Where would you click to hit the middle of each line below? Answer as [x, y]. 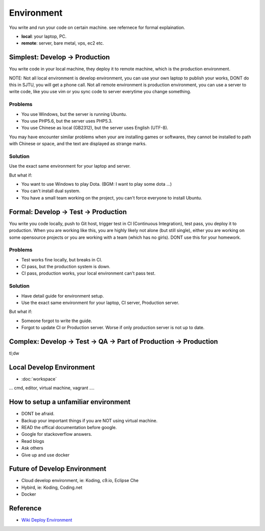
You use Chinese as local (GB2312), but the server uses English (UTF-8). [95, 128]
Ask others [32, 448]
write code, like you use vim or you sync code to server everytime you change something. [100, 92]
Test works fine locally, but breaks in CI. [62, 259]
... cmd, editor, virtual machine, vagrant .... [52, 388]
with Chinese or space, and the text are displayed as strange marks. [78, 144]
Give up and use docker [45, 455]
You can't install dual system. [51, 191]
